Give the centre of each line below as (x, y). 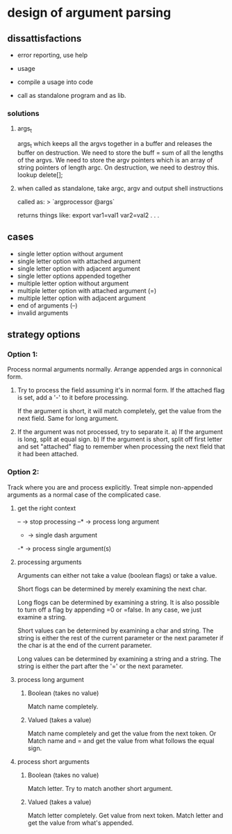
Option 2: (23, 472)
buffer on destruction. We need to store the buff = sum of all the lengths (120, 152)
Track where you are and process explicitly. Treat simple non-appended (110, 487)
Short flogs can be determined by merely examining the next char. (112, 589)
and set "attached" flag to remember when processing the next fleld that (121, 447)
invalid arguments (43, 312)
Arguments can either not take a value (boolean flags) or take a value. (117, 575)
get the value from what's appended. (81, 823)
